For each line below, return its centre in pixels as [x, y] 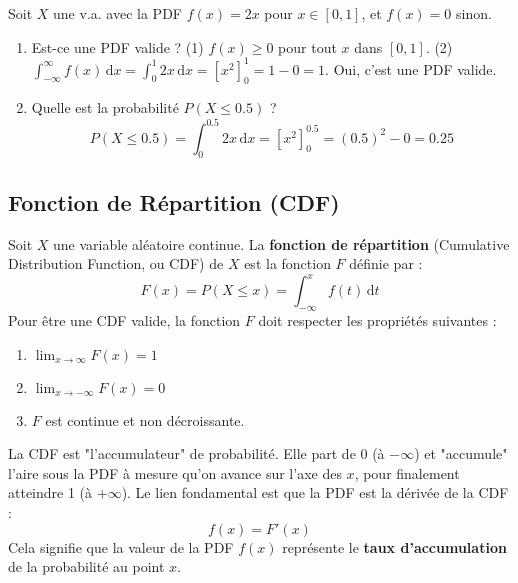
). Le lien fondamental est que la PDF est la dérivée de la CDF [315, 492]
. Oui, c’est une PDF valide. [411, 68]
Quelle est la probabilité [105, 107]
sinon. [474, 13]
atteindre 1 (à [50, 492]
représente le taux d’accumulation [394, 546]
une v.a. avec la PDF [117, 13]
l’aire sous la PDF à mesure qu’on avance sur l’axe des [175, 472]
